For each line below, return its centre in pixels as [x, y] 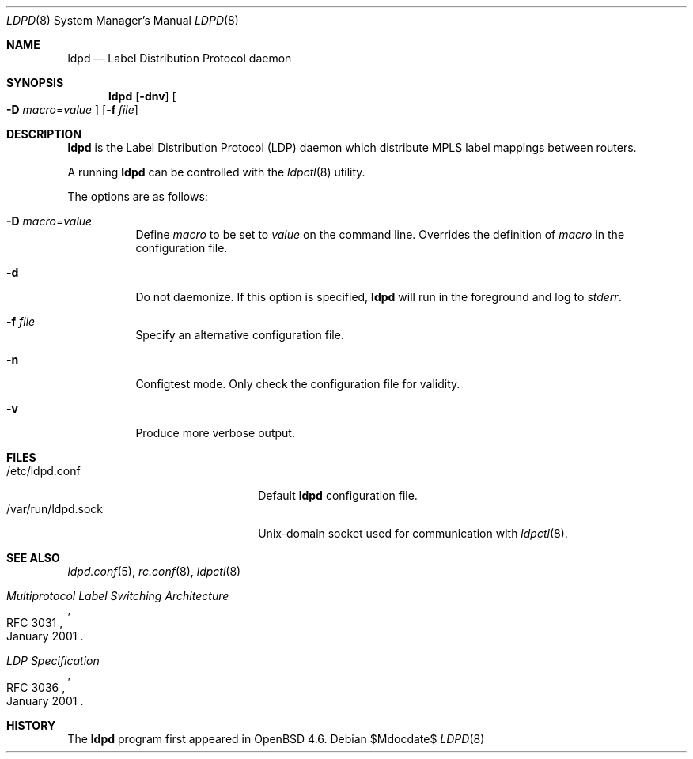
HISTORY [31, 725]
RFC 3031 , [35, 623]
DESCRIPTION [44, 134]
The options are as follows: [138, 196]
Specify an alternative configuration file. [240, 335]
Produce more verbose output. [215, 433]
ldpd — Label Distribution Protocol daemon [180, 58]
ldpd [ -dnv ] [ [142, 96]
